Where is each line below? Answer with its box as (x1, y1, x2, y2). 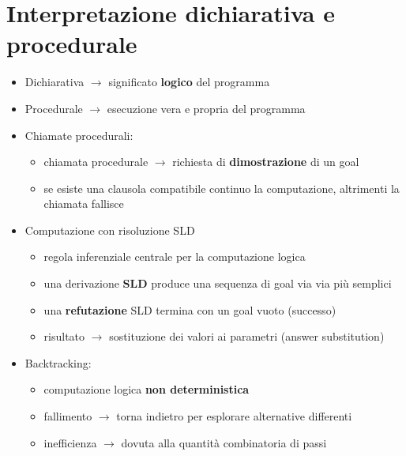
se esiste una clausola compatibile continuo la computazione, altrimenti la (43, 179, 400, 196)
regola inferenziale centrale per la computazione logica (43, 248, 306, 265)
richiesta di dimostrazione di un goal (172, 153, 359, 170)
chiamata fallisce (43, 195, 124, 212)
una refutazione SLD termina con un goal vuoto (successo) (43, 301, 336, 318)
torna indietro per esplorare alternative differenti (116, 408, 352, 424)
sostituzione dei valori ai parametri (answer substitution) (109, 328, 385, 345)
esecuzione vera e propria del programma (107, 100, 306, 116)
